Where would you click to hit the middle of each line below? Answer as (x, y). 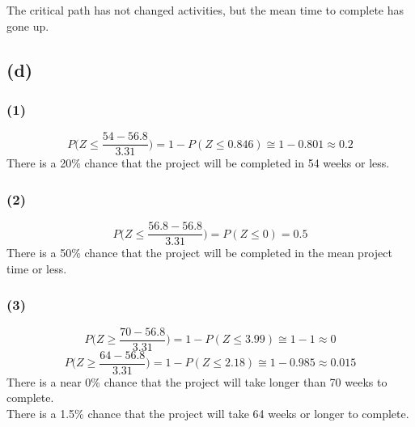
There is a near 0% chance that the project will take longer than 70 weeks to (197, 381)
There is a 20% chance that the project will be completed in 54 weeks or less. (198, 163)
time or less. (37, 268)
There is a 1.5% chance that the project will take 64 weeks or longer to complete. (208, 413)
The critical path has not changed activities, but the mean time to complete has (205, 10)
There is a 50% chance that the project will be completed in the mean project (199, 253)
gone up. (28, 25)
